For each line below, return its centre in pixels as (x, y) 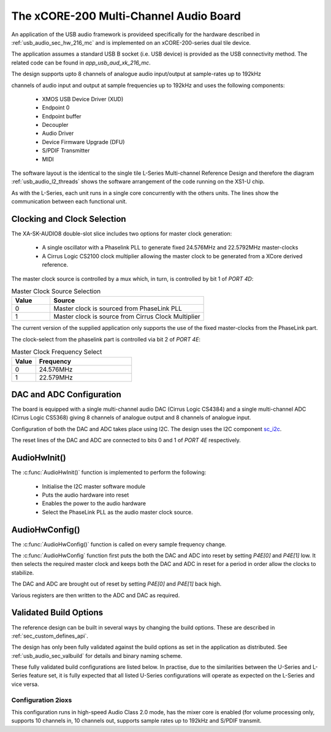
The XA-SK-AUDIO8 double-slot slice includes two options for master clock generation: (122, 234)
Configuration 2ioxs (42, 700)
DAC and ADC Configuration (67, 395)
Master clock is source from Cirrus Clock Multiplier (127, 317)
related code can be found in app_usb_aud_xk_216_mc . (81, 63)
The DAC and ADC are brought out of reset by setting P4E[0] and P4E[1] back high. (116, 584)
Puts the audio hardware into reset (86, 495)
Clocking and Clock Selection (69, 219)
